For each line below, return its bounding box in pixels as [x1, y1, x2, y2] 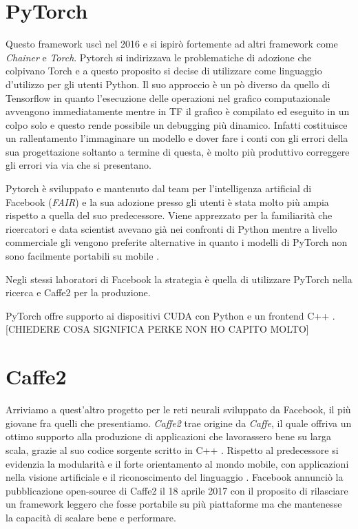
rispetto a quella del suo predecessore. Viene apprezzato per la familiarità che [6, 208, 333, 222]
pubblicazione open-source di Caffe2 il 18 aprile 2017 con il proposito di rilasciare [6, 483, 348, 497]
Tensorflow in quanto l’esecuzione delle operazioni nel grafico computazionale [6, 90, 330, 105]
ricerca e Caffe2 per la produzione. [6, 285, 151, 300]
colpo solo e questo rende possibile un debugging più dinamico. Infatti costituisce [6, 117, 348, 132]
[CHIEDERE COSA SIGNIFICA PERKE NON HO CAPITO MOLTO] [6, 322, 309, 336]
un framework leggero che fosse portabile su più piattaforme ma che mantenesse [6, 497, 342, 511]
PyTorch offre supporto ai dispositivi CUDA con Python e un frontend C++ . [6, 308, 335, 322]
